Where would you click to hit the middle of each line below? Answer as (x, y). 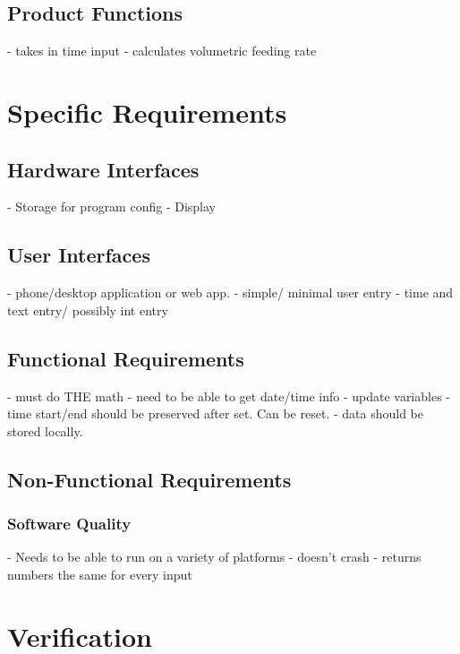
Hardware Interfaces (103, 169)
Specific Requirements (147, 112)
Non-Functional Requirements (149, 479)
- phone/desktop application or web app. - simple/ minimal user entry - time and (230, 293)
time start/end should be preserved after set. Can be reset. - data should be (215, 413)
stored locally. (45, 430)
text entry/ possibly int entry (88, 310)
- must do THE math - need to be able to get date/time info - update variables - (229, 396)
